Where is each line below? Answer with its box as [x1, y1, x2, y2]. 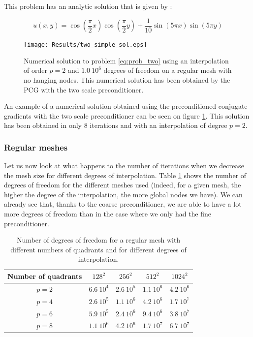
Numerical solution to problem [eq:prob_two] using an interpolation [24, 55, 229, 65]
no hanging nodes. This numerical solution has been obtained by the [24, 74, 230, 85]
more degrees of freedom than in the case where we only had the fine [4, 209, 212, 219]
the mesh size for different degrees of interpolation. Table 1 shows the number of [4, 170, 247, 180]
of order [24, 65, 47, 75]
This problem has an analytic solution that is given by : [4, 1, 172, 11]
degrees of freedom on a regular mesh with [103, 65, 232, 75]
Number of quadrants [7, 271, 82, 281]
